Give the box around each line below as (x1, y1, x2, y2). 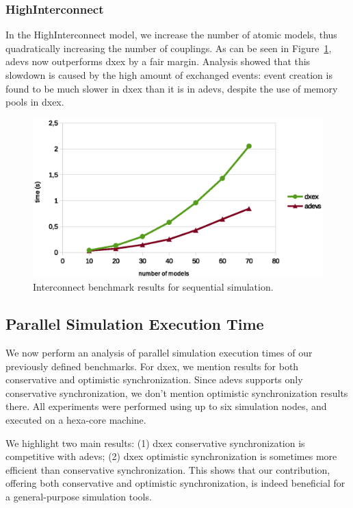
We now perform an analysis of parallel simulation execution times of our (5, 346, 313, 360)
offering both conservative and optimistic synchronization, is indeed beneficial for (5, 476, 345, 490)
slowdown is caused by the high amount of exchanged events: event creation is (5, 68, 332, 82)
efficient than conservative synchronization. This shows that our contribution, (5, 462, 330, 476)
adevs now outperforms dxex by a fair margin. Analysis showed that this (5, 54, 311, 69)
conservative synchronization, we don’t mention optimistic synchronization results (5, 385, 348, 400)
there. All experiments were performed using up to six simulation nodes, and (5, 399, 327, 413)
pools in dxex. (5, 95, 64, 109)
